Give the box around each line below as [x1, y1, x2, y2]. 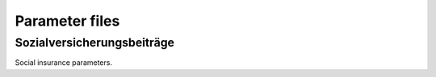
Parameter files [15, 12, 120, 30]
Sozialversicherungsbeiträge [15, 35, 175, 50]
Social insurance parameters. [15, 58, 113, 67]
